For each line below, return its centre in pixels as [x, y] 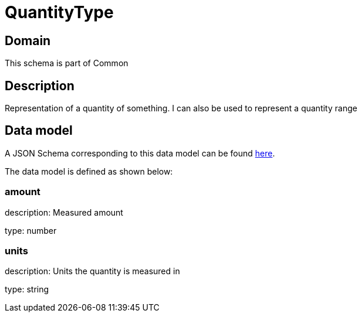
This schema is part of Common [67, 63]
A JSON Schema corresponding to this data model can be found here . [140, 153]
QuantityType [59, 12]
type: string [27, 289]
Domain [28, 40]
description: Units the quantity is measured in [92, 271]
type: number [31, 230]
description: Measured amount [64, 212]
